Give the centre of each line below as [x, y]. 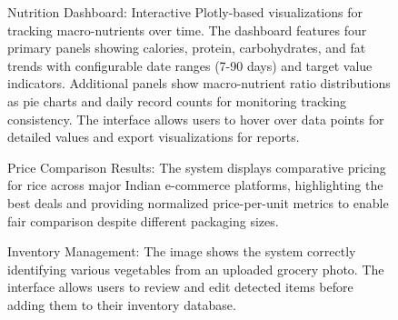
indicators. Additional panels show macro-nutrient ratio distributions [199, 83]
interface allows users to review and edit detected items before [180, 287]
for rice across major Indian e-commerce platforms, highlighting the [195, 185]
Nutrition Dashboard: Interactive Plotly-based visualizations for [185, 12]
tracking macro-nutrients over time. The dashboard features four [187, 30]
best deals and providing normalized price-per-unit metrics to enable [198, 202]
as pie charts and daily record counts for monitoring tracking [177, 100]
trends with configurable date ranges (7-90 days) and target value [190, 65]
